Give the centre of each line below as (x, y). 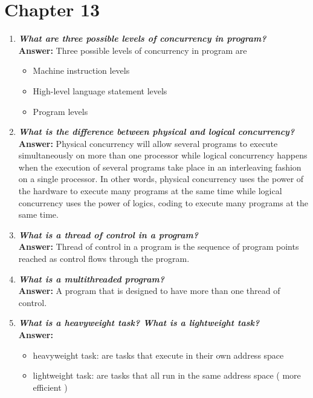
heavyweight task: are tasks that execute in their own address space (158, 355)
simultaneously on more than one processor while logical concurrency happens (163, 155)
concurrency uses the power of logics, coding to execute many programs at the (163, 202)
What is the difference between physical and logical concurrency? (156, 132)
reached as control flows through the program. (104, 259)
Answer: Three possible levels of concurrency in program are (133, 50)
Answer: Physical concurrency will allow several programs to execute (148, 143)
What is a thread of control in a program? (108, 234)
